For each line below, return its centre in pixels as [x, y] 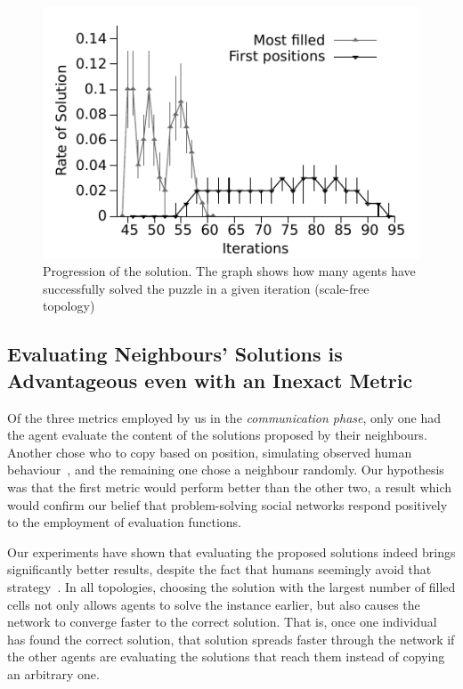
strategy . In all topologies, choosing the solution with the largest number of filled [231, 586]
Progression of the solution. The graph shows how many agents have [229, 271]
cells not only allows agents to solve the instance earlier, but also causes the [214, 604]
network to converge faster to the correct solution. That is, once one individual [222, 622]
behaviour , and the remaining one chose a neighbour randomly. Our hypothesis [226, 470]
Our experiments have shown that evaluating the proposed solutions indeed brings [231, 551]
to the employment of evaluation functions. [124, 522]
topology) [69, 306]
